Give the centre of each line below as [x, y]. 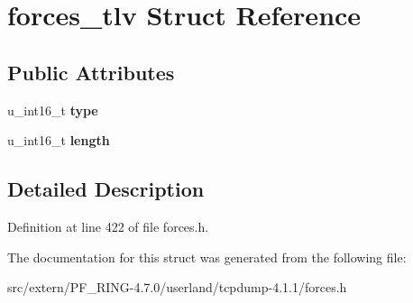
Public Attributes [91, 72]
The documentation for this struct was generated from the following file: [207, 257]
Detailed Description [106, 189]
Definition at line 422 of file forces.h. [108, 226]
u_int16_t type [53, 110]
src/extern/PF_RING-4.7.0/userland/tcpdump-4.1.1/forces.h [177, 287]
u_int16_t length [59, 140]
